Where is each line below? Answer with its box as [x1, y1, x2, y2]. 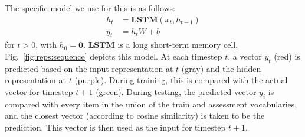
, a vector [228, 50, 262, 63]
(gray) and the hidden [181, 62, 261, 74]
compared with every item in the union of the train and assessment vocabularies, [5, 97, 297, 110]
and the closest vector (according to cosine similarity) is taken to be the [5, 109, 265, 122]
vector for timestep [5, 86, 73, 98]
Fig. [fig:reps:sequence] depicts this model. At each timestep [5, 50, 222, 63]
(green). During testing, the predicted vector [96, 86, 257, 98]
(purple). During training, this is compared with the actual [74, 74, 288, 86]
